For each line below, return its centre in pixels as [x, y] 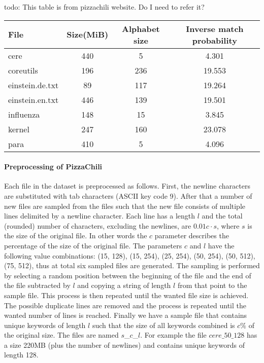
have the [221, 245]
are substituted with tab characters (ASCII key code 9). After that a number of [128, 195]
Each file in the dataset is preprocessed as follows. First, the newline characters [127, 186]
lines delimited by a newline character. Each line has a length [100, 216]
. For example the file [173, 335]
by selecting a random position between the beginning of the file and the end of [128, 275]
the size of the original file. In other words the [76, 235]
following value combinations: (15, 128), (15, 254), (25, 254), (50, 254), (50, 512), [130, 255]
